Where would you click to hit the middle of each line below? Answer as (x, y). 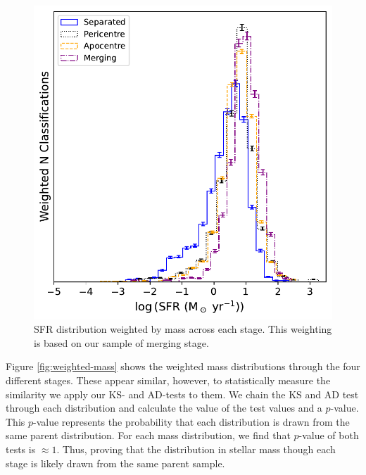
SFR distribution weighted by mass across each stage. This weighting (183, 329)
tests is (21, 449)
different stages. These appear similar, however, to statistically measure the (168, 380)
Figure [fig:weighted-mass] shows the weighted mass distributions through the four (183, 366)
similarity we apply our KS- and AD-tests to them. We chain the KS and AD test (182, 394)
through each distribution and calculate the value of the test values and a (164, 408)
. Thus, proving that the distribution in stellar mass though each (196, 449)
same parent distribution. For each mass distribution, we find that (148, 435)
